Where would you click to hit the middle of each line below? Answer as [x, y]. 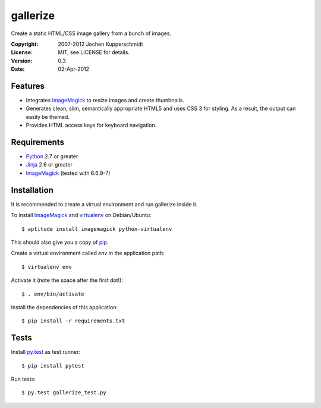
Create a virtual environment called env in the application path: [88, 253]
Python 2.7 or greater [52, 156]
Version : [22, 61]
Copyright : [25, 44]
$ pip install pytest [53, 365]
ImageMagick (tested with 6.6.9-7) [68, 173]
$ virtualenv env [47, 267]
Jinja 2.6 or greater [49, 165]
